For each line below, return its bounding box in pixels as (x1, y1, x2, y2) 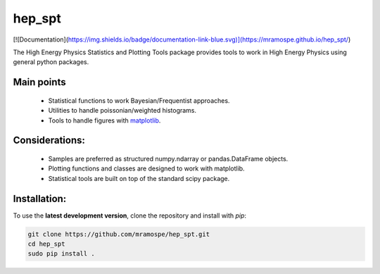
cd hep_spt (27, 239, 65, 248)
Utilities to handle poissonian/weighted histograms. (48, 106, 197, 115)
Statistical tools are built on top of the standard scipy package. (48, 174, 230, 182)
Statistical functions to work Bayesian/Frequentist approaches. (48, 96, 230, 105)
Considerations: (13, 135, 86, 147)
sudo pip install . (27, 250, 95, 258)
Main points (13, 76, 66, 88)
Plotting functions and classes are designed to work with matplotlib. (48, 164, 246, 173)
